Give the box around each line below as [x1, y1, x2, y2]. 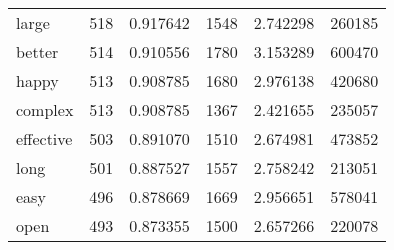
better [16, 40, 59, 63]
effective [16, 127, 73, 150]
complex [16, 98, 74, 121]
